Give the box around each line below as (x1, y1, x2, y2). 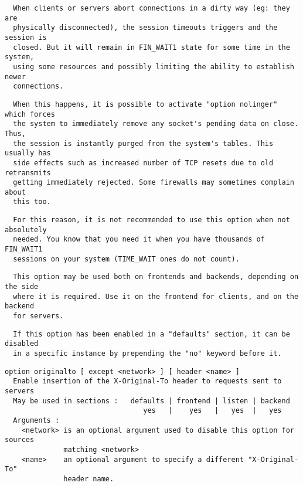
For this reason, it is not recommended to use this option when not (13, 216, 290, 225)
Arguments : (13, 416, 60, 424)
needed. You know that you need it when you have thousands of (13, 235, 265, 244)
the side (5, 283, 39, 291)
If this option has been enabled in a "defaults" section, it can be (13, 329, 290, 338)
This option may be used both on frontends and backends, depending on (13, 273, 299, 281)
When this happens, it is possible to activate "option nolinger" (13, 100, 278, 108)
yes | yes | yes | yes (143, 406, 282, 415)
